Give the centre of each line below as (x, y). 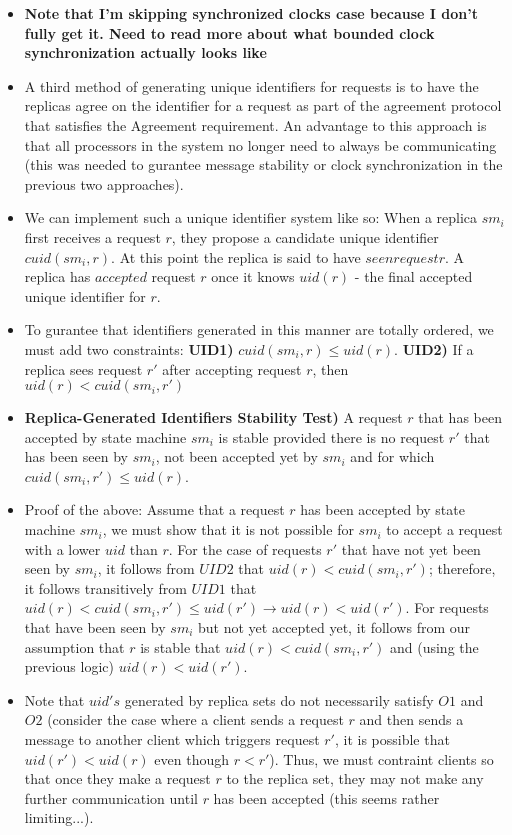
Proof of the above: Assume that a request (154, 509)
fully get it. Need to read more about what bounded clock (229, 32)
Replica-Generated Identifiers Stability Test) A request (213, 417)
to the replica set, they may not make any (355, 778)
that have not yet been (411, 548)
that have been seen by (95, 627)
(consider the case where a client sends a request (195, 719)
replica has (57, 276)
